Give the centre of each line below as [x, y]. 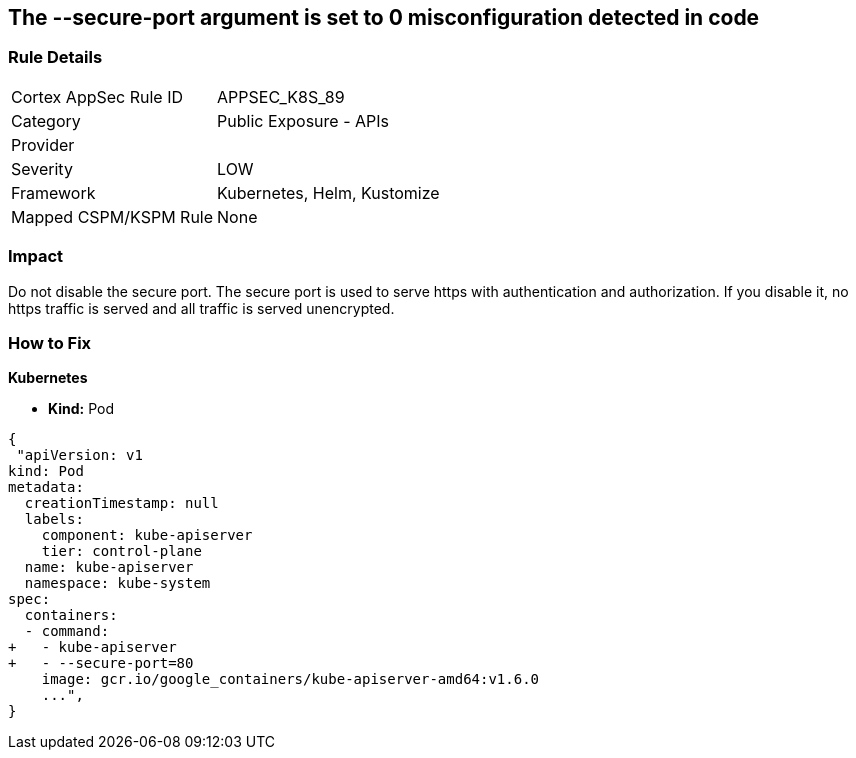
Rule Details [55, 57]
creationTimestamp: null [121, 503]
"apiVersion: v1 [79, 455]
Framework [53, 192]
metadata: [46, 487]
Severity [42, 168]
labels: [54, 519]
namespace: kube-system [117, 583]
